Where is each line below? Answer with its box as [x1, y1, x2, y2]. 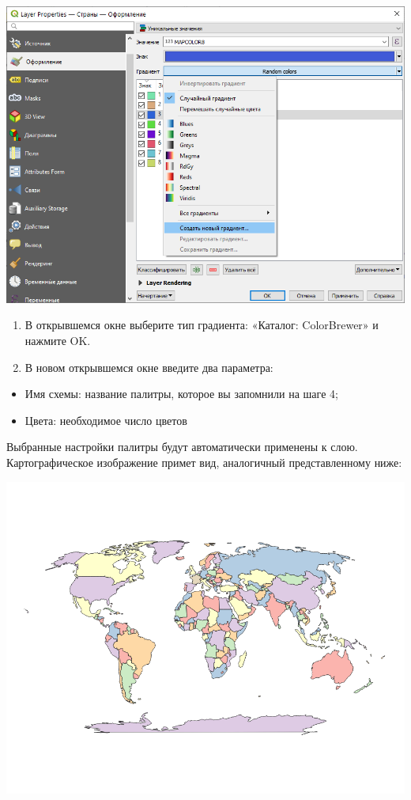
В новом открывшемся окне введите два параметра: [25, 358, 273, 375]
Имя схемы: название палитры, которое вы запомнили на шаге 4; [25, 385, 338, 402]
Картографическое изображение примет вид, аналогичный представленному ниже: [6, 453, 402, 470]
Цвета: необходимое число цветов [25, 411, 187, 428]
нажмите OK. [25, 332, 91, 348]
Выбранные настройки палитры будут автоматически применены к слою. [6, 438, 358, 455]
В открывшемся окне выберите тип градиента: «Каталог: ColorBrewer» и [25, 317, 379, 333]
